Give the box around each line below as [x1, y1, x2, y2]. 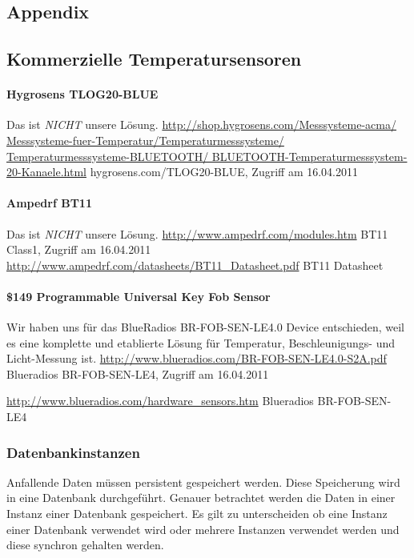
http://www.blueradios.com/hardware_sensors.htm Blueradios [6, 392, 314, 409]
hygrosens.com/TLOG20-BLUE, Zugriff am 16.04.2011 [90, 163, 358, 180]
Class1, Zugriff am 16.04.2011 [6, 241, 151, 258]
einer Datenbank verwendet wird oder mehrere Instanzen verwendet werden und [6, 520, 400, 537]
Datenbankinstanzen [6, 442, 140, 462]
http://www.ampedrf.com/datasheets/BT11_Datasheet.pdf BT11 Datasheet [6, 256, 384, 273]
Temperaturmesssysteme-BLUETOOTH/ [6, 147, 209, 164]
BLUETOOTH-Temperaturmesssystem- [211, 147, 408, 164]
